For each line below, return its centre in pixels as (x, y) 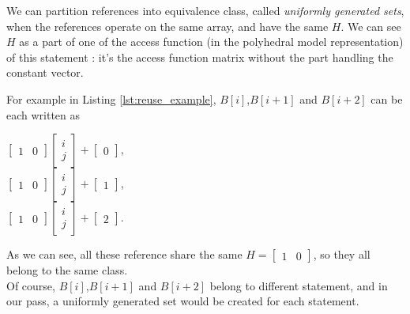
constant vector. (45, 72)
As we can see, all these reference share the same (124, 254)
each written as (43, 114)
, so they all (342, 254)
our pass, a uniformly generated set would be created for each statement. (183, 301)
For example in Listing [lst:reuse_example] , (111, 98)
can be (387, 98)
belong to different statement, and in (299, 285)
